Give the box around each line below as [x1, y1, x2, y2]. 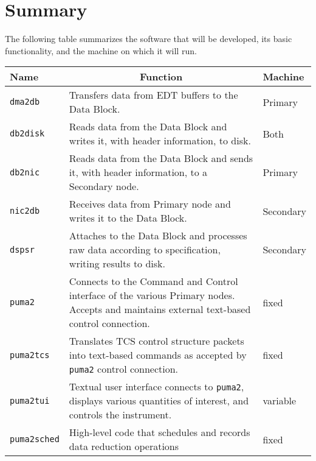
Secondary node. [69, 179, 139, 194]
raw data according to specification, [69, 242, 221, 257]
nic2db [10, 206, 40, 216]
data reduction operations [69, 439, 179, 454]
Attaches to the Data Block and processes [69, 228, 247, 243]
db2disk [10, 128, 45, 139]
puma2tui [10, 395, 50, 406]
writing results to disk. [69, 256, 165, 271]
